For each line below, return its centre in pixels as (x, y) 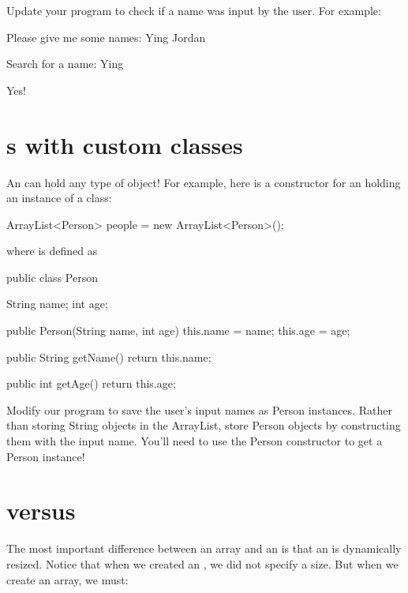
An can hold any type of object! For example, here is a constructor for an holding (204, 182)
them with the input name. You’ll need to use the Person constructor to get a (195, 441)
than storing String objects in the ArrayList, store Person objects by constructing (204, 425)
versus (41, 510)
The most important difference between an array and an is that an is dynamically (204, 548)
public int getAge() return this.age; (91, 383)
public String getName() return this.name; (109, 357)
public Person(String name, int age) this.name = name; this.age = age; (178, 330)
